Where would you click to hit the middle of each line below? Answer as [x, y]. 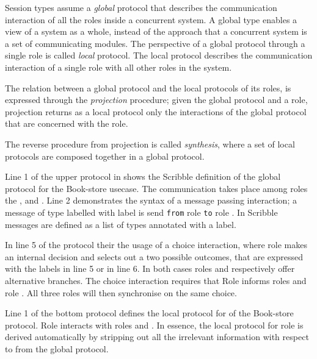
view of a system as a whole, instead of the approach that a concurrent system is [156, 31]
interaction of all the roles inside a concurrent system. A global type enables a [151, 19]
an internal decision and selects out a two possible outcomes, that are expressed [154, 256]
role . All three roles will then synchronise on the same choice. [121, 292]
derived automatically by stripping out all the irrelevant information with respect [157, 337]
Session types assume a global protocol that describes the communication [141, 7]
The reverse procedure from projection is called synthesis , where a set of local [150, 144]
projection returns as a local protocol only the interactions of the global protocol [156, 111]
